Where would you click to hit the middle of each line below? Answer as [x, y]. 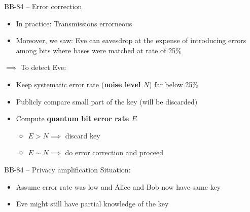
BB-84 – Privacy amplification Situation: [67, 169]
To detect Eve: [43, 67]
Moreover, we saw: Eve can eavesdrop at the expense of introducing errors [131, 40]
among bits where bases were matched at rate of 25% [99, 50]
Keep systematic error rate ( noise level [78, 84]
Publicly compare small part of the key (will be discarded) [107, 101]
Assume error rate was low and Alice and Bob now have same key [118, 186]
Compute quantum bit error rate [73, 118]
